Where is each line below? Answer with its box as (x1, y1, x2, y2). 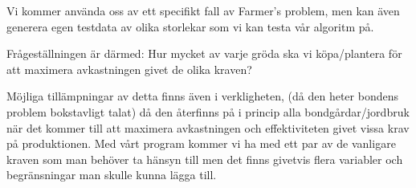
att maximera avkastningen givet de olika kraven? (6, 60, 252, 77)
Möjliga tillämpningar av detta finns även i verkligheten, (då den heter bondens (6, 88, 398, 104)
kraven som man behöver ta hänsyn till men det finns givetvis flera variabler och (6, 150, 403, 167)
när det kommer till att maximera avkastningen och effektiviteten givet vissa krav (6, 119, 410, 136)
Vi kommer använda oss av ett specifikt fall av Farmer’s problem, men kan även (6, 2, 400, 18)
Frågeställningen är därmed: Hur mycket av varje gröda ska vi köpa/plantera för (6, 45, 402, 62)
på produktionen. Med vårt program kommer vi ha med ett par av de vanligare (6, 135, 396, 152)
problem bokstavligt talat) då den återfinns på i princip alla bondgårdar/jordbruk (6, 103, 410, 120)
